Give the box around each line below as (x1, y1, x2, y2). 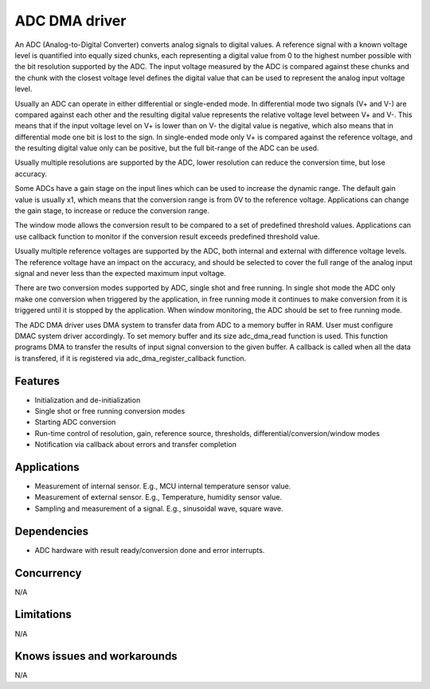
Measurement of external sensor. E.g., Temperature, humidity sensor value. (34, 492, 283, 502)
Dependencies (14, 524, 89, 538)
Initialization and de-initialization (34, 395, 141, 405)
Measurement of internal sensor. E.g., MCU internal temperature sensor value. (34, 481, 291, 491)
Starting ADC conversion (34, 418, 116, 427)
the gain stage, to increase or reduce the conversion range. (14, 206, 210, 216)
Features (14, 374, 60, 387)
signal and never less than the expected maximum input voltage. (14, 268, 226, 278)
